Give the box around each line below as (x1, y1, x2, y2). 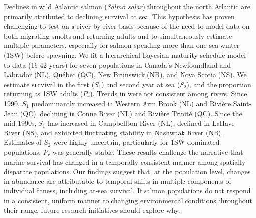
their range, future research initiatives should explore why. (4, 205, 180, 215)
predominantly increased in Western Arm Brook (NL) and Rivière (31, 98, 231, 108)
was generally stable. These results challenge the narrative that (52, 146, 243, 157)
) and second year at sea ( (101, 79, 180, 89)
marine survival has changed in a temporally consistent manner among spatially (4, 156, 246, 167)
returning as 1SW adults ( (4, 88, 83, 99)
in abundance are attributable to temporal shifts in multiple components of (4, 175, 231, 186)
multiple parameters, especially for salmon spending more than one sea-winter (4, 40, 240, 50)
